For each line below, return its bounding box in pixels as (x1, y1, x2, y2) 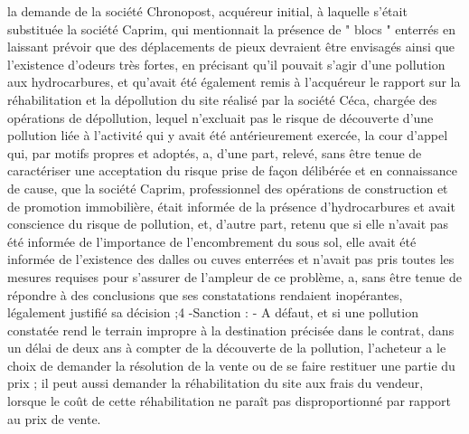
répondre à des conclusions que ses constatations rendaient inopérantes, (7, 285, 403, 304)
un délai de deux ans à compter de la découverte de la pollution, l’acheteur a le (7, 338, 446, 357)
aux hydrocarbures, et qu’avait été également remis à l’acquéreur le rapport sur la (7, 72, 461, 91)
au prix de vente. (7, 409, 101, 428)
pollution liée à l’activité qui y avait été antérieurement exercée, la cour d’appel (7, 126, 448, 145)
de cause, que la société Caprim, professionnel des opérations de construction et (7, 178, 448, 197)
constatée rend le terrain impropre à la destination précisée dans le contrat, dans (7, 320, 455, 339)
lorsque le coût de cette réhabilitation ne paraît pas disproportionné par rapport (7, 392, 451, 410)
